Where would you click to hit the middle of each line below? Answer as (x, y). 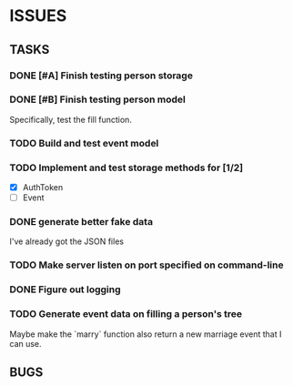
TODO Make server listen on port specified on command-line (146, 265)
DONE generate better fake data (81, 222)
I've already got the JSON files (67, 241)
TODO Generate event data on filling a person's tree (126, 314)
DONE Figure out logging (65, 289)
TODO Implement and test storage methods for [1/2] (126, 168)
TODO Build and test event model (84, 143)
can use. (26, 343)
